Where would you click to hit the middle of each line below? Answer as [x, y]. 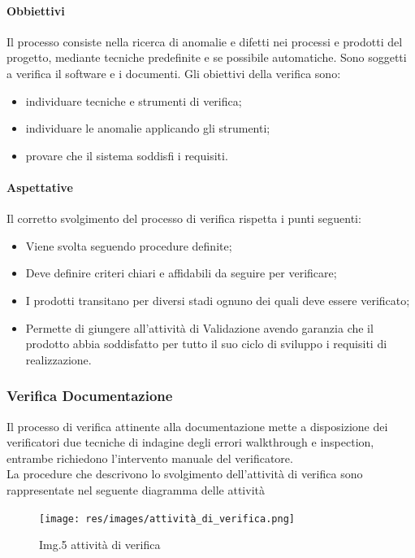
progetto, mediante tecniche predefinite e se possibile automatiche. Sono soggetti [207, 57]
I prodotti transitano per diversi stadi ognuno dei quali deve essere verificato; [218, 300]
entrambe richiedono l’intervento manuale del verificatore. [150, 458]
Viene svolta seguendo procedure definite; [129, 245]
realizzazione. [58, 359]
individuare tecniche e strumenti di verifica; [134, 100]
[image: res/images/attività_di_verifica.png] [167, 519]
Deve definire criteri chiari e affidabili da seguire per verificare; [181, 273]
